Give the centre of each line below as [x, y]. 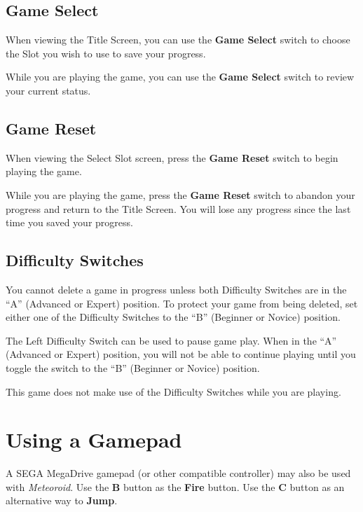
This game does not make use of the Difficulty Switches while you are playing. [173, 391]
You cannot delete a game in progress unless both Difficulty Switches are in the [176, 289]
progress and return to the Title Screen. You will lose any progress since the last [178, 208]
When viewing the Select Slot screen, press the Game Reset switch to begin [172, 157]
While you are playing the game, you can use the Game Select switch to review [180, 77]
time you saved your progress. [69, 222]
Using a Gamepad [94, 440]
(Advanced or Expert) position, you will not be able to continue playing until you [181, 354]
